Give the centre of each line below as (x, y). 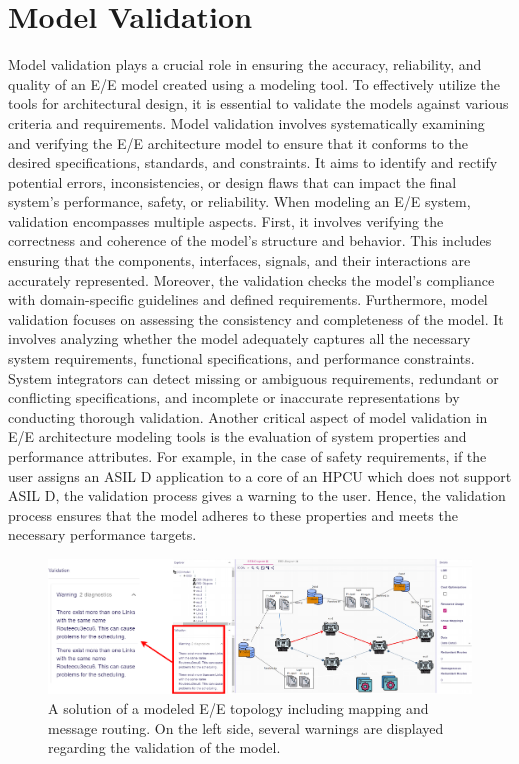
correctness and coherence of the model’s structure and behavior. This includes (250, 240)
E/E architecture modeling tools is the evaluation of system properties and (237, 436)
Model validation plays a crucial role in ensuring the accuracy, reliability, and (245, 64)
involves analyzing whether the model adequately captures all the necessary (239, 338)
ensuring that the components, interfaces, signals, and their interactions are (239, 260)
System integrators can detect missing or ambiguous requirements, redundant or (253, 377)
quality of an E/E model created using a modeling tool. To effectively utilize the (254, 83)
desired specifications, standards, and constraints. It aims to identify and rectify (253, 162)
